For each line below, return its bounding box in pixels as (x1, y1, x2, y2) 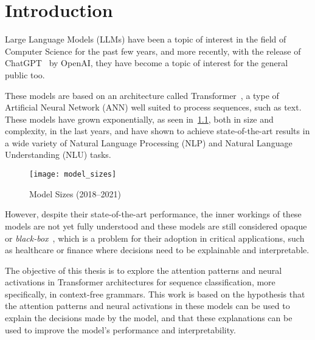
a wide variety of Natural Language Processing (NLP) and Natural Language (5, 136, 292, 149)
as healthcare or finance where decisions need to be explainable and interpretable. (5, 243, 310, 256)
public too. (5, 68, 45, 81)
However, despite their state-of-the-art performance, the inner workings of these (5, 208, 302, 220)
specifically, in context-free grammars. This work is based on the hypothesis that (5, 287, 305, 300)
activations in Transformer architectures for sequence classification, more (5, 276, 275, 288)
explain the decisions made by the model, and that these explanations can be (5, 311, 292, 324)
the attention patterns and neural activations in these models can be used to (5, 299, 290, 312)
